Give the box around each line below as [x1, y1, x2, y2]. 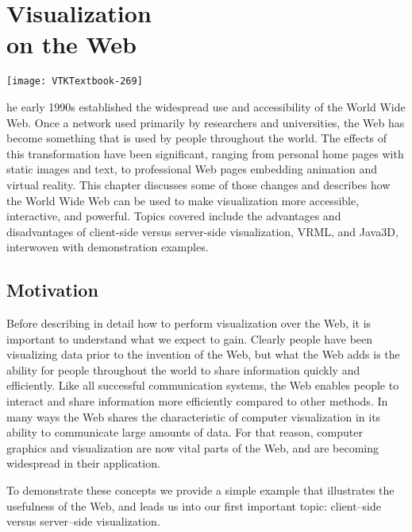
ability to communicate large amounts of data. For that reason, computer [6, 424, 363, 441]
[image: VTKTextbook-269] [6, 76, 143, 87]
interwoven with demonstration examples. [6, 239, 209, 255]
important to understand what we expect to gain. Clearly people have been [6, 330, 373, 347]
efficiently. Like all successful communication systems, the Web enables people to [6, 377, 399, 394]
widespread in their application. [6, 455, 160, 472]
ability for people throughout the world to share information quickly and [6, 361, 360, 378]
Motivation [6, 278, 98, 302]
